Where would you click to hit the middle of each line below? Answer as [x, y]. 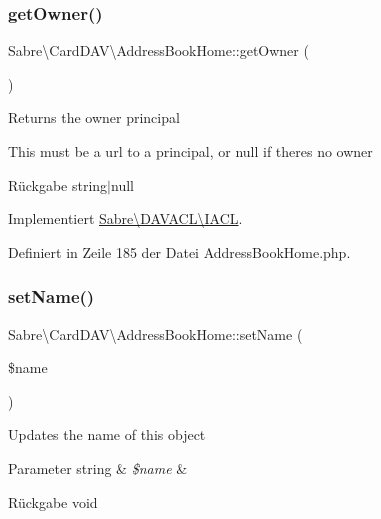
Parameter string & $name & [98, 467]
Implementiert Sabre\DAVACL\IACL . [125, 218]
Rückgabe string [58, 184]
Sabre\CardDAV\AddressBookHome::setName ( [155, 333]
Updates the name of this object [107, 434]
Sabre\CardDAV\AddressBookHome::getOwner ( [158, 50]
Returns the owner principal [94, 117]
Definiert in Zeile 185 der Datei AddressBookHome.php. [179, 251]
